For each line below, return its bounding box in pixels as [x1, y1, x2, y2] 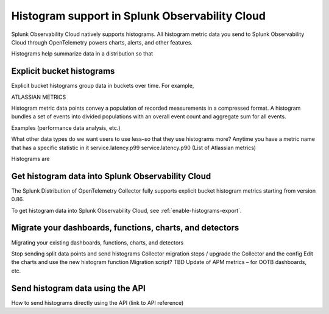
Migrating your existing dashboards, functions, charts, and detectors [11, 238, 184, 246]
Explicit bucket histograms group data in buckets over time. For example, [11, 82, 194, 90]
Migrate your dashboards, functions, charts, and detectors [11, 223, 239, 233]
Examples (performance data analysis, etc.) [11, 124, 121, 131]
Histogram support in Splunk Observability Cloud [11, 9, 266, 23]
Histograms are [11, 155, 50, 162]
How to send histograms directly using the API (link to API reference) [11, 299, 184, 306]
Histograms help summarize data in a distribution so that [11, 50, 154, 57]
